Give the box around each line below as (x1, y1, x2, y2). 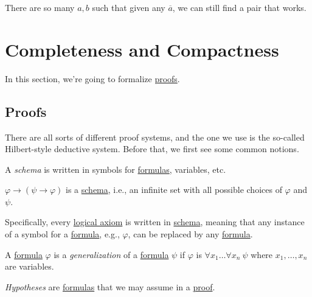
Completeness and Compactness (5, 37, 279, 61)
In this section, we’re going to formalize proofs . (5, 72, 180, 85)
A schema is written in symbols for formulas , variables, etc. (5, 162, 226, 175)
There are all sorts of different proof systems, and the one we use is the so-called (5, 130, 305, 143)
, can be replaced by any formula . (128, 228, 253, 240)
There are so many (5, 1, 75, 13)
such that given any (92, 1, 165, 13)
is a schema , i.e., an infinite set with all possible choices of (66, 183, 282, 196)
